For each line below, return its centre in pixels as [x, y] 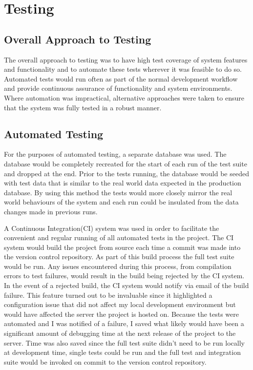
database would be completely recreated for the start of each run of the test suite [126, 163]
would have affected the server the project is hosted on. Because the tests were [121, 314]
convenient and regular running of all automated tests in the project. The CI [119, 237]
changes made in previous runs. [51, 211]
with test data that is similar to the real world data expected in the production [123, 183]
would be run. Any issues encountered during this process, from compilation [118, 266]
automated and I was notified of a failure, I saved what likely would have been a [124, 323]
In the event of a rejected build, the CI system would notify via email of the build [126, 285]
